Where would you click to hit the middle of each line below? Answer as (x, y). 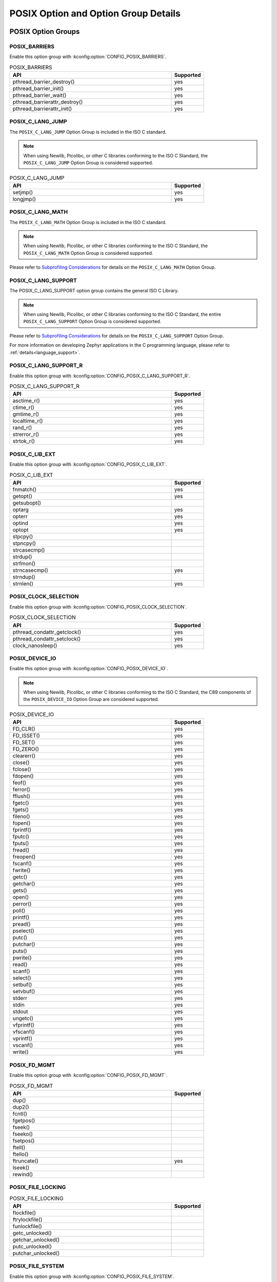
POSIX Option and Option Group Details (95, 13)
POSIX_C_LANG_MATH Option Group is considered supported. (88, 253)
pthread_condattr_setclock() (47, 638)
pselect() (23, 931)
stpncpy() (24, 543)
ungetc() (23, 1018)
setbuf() (22, 985)
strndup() (24, 577)
